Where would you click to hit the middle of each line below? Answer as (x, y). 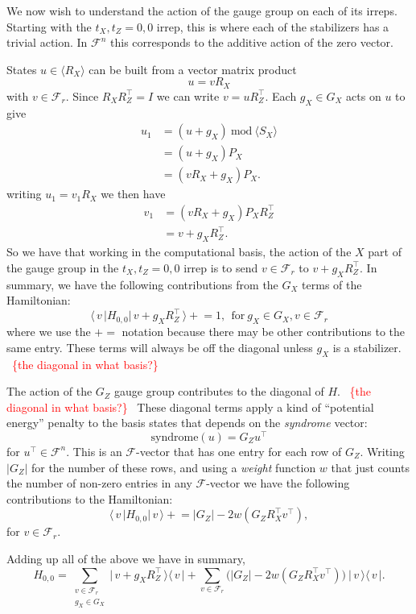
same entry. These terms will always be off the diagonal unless (160, 347)
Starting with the (49, 26)
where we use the (49, 332)
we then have (133, 194)
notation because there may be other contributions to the (264, 332)
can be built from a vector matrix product (193, 69)
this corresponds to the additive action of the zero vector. (252, 42)
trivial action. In (47, 42)
